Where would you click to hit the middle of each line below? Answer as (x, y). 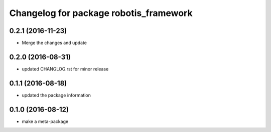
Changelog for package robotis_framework (101, 13)
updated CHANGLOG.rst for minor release (65, 69)
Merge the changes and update (54, 43)
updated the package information (56, 95)
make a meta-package (45, 121)
